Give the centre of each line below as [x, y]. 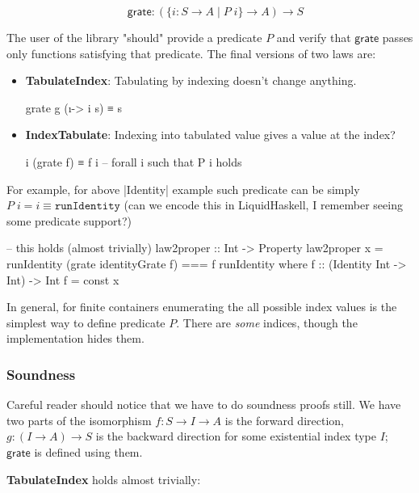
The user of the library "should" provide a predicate [134, 37]
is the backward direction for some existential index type [236, 436]
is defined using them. [88, 451]
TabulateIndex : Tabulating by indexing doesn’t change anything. [191, 80]
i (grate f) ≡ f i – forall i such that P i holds [134, 161]
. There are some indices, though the [267, 322]
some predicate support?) [69, 220]
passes [398, 37]
